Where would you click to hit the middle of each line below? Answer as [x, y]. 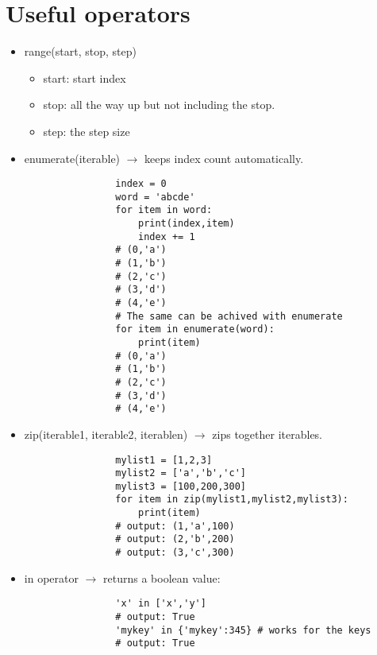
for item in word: [164, 210]
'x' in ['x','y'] [161, 604]
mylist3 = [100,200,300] [181, 486]
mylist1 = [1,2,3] [164, 460]
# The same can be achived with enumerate [229, 316]
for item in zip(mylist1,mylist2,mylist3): [232, 500]
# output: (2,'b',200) [175, 539]
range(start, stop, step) [80, 51]
